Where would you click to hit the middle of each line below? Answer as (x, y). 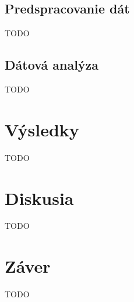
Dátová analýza (52, 65)
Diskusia (39, 198)
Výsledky (42, 129)
